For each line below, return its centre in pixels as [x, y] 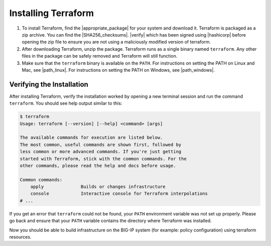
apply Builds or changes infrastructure [98, 187]
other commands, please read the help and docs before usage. [98, 166]
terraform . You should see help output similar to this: [66, 103]
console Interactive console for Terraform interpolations [119, 194]
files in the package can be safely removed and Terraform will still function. [100, 56]
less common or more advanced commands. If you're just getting [101, 152]
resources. [20, 237]
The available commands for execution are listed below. [91, 138]
